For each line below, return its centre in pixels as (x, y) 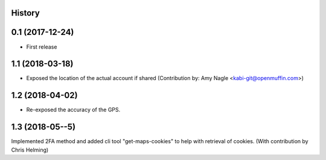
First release (42, 47)
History (26, 13)
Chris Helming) (30, 150)
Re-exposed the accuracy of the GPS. (73, 110)
